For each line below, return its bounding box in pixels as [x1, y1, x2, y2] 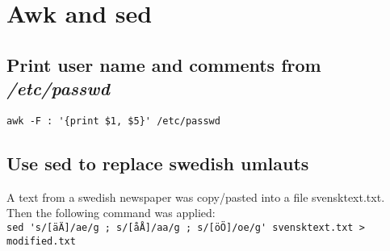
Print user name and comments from [6, 52, 321, 77]
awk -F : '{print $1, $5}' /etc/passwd [6, 115, 220, 127]
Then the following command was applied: [6, 204, 216, 221]
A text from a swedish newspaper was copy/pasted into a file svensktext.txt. [6, 188, 385, 205]
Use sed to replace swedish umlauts [6, 151, 309, 176]
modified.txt [6, 235, 76, 247]
